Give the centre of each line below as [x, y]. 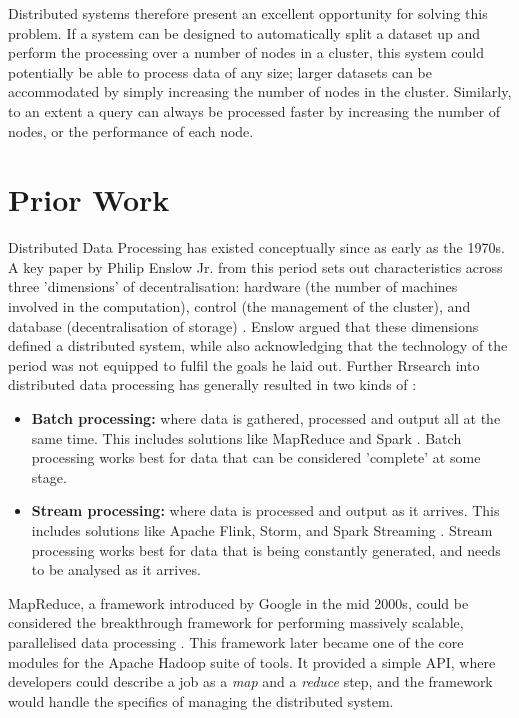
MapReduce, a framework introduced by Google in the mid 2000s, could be [238, 602]
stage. [49, 476]
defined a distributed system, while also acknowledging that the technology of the [258, 345]
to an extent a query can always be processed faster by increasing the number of [254, 110]
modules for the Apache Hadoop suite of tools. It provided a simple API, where [252, 661]
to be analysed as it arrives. [116, 569]
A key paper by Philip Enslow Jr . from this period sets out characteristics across [255, 266]
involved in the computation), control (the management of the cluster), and [239, 306]
